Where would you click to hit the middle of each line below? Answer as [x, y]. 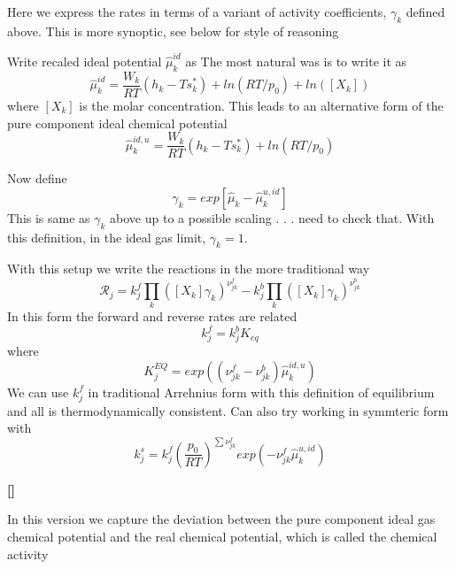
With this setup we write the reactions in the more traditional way [189, 269]
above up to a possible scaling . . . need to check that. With [272, 217]
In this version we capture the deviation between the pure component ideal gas [221, 519]
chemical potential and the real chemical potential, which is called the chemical [222, 536]
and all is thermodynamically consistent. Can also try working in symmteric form [228, 410]
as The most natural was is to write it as [296, 62]
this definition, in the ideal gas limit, [107, 237]
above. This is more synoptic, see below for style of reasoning [173, 31]
